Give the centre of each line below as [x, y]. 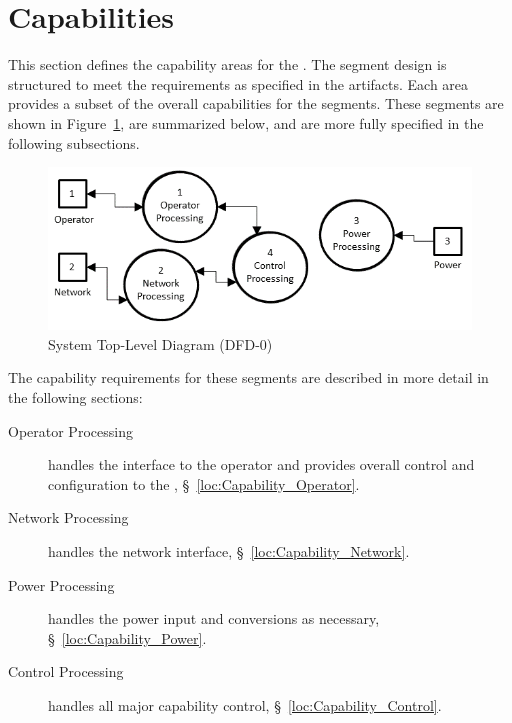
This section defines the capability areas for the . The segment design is [227, 64]
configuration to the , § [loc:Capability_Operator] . [204, 483]
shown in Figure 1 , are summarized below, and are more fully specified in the [246, 122]
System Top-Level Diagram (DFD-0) [160, 343]
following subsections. [74, 142]
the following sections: [75, 396]
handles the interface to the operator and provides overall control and [261, 464]
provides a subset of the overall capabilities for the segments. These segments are [256, 103]
